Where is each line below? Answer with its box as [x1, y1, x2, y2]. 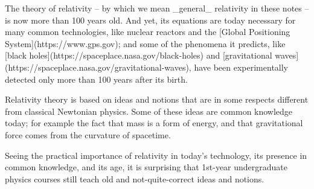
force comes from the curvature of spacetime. [5, 128, 171, 141]
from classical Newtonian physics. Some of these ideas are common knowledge [5, 104, 293, 117]
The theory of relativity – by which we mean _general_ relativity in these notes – [5, 2, 309, 14]
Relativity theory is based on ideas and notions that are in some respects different [5, 93, 309, 106]
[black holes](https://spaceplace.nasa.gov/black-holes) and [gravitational [5, 49, 272, 62]
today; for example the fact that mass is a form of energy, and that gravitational [5, 117, 303, 129]
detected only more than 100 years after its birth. [5, 72, 188, 85]
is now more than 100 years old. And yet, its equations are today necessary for [5, 13, 296, 26]
